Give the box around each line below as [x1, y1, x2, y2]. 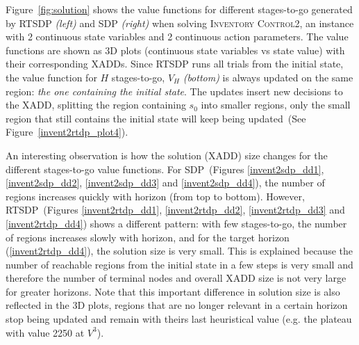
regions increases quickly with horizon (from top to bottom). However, [6, 188, 305, 203]
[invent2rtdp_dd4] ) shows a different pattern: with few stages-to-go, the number [6, 216, 347, 230]
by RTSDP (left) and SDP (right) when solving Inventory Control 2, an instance [6, 15, 354, 30]
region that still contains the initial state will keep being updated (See [6, 111, 306, 125]
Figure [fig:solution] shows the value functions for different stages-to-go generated [6, 2, 353, 16]
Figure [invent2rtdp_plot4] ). [6, 125, 128, 139]
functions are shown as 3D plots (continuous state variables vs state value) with [6, 42, 345, 57]
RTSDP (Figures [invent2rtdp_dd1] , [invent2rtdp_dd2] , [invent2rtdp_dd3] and [6, 202, 345, 217]
